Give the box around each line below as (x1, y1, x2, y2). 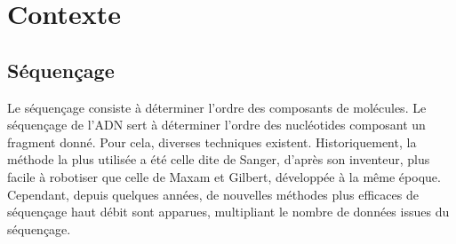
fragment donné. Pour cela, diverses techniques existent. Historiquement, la (7, 132, 417, 151)
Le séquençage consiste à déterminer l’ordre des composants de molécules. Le (7, 98, 427, 116)
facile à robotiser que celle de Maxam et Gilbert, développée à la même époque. (7, 167, 441, 185)
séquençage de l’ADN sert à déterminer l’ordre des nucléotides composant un (7, 115, 426, 134)
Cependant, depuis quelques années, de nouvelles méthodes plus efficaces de (7, 185, 419, 203)
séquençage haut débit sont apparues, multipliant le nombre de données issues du (7, 202, 450, 221)
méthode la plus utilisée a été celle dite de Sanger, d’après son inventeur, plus (7, 150, 430, 169)
